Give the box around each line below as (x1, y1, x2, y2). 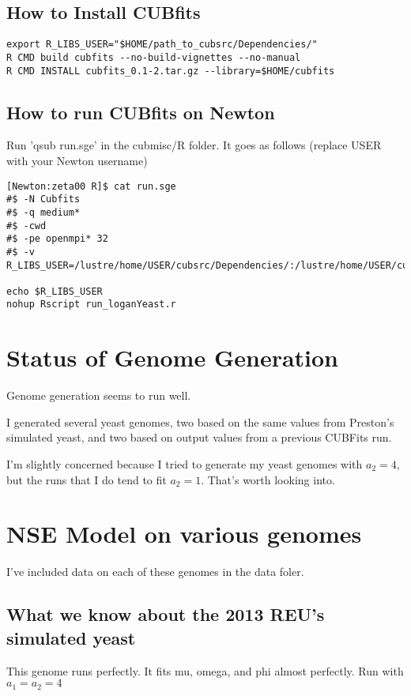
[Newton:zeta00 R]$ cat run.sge (6, 180, 176, 192)
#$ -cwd (6, 220, 47, 231)
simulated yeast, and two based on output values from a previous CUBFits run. (6, 429, 392, 446)
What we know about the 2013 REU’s (6, 602, 325, 626)
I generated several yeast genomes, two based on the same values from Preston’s (6, 413, 394, 430)
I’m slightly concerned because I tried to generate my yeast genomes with (6, 456, 363, 472)
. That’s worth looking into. (201, 471, 335, 487)
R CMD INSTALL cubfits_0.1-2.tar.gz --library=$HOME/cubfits (6, 65, 335, 77)
